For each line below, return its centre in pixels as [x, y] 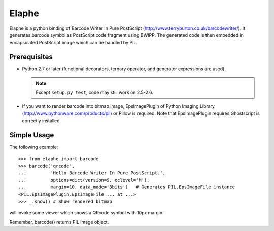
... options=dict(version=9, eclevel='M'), [84, 180]
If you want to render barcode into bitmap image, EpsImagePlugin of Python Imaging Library [118, 106]
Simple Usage [32, 135]
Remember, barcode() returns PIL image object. [59, 222]
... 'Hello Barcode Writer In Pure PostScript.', [92, 173]
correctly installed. [42, 121]
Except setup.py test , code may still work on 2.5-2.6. [94, 92]
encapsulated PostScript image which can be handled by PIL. [74, 43]
